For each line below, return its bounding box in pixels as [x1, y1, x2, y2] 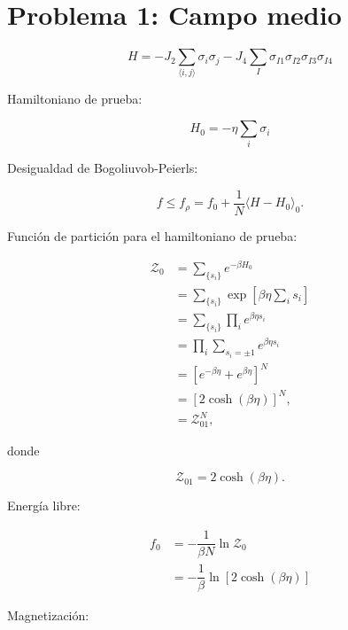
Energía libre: [7, 496, 81, 515]
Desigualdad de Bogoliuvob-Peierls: [7, 159, 198, 177]
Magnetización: [7, 606, 89, 625]
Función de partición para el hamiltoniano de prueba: [7, 227, 298, 245]
